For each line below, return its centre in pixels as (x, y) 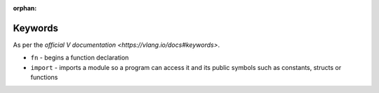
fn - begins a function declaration (80, 58)
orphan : (25, 8)
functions (44, 78)
